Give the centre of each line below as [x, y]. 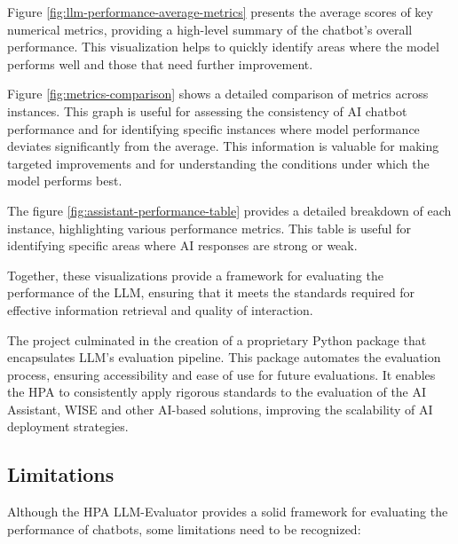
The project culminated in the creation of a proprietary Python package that [217, 339]
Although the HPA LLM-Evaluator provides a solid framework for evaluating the [228, 512]
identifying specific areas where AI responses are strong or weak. [182, 245]
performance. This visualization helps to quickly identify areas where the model [223, 47]
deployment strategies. [68, 426]
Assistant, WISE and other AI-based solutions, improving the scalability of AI [220, 409]
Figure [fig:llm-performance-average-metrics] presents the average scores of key [220, 12]
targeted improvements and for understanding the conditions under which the [218, 163]
